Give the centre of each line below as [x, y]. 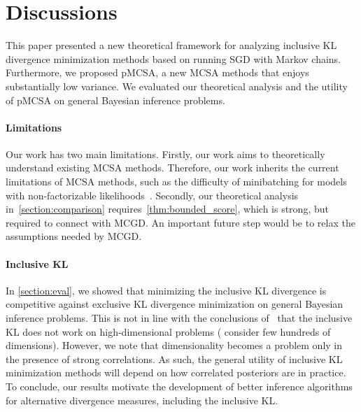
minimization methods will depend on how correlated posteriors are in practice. [176, 372]
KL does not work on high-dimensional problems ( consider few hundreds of [168, 331]
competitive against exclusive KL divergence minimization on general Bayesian [175, 304]
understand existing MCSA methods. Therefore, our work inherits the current [172, 168]
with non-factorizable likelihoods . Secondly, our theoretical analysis [152, 195]
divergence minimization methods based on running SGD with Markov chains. [174, 58]
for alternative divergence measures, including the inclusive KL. [142, 400]
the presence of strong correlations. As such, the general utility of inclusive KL [174, 358]
